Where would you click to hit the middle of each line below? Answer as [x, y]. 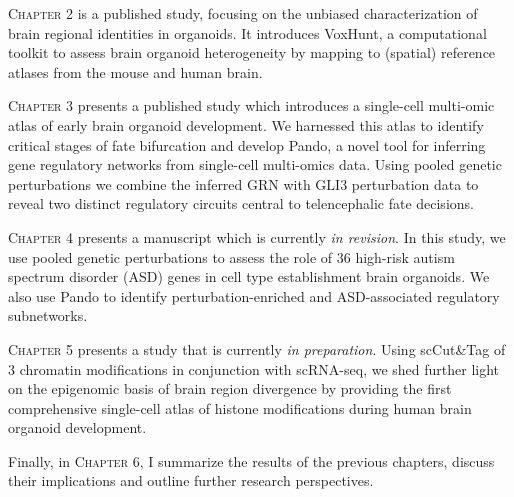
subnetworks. [48, 315]
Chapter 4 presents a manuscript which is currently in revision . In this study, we [257, 236]
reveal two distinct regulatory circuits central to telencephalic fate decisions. [241, 203]
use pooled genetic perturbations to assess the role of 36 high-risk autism [231, 256]
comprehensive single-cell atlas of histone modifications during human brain [240, 407]
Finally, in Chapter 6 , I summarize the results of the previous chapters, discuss [251, 460]
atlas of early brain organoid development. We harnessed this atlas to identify [246, 124]
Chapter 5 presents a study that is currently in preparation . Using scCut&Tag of [257, 348]
